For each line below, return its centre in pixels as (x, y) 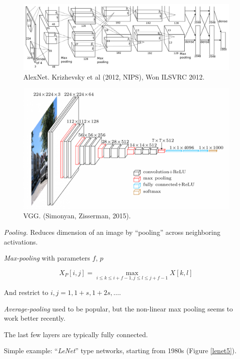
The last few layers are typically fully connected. (76, 334)
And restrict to (26, 292)
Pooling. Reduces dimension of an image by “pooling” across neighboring (112, 232)
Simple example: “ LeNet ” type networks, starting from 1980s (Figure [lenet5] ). (120, 351)
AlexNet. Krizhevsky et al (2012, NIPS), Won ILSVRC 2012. (114, 76)
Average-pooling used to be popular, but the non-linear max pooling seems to (119, 308)
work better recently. (35, 318)
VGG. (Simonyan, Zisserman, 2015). (77, 216)
